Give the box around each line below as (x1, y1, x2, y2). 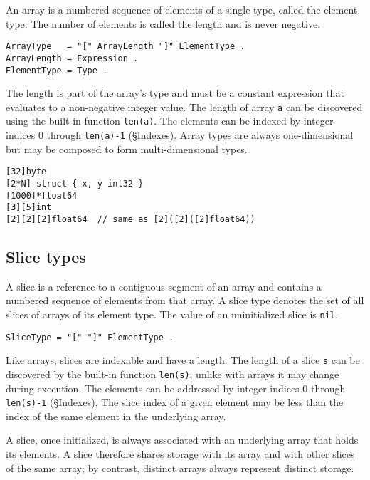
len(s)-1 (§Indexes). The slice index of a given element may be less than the (6, 395, 344, 409)
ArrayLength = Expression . (6, 53, 139, 63)
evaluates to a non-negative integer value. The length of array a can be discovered (6, 99, 363, 114)
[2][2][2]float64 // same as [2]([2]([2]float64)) (6, 214, 255, 224)
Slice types (6, 245, 86, 267)
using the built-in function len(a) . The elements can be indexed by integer (6, 113, 334, 128)
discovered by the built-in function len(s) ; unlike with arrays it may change (6, 366, 339, 381)
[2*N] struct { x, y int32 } (6, 178, 144, 189)
